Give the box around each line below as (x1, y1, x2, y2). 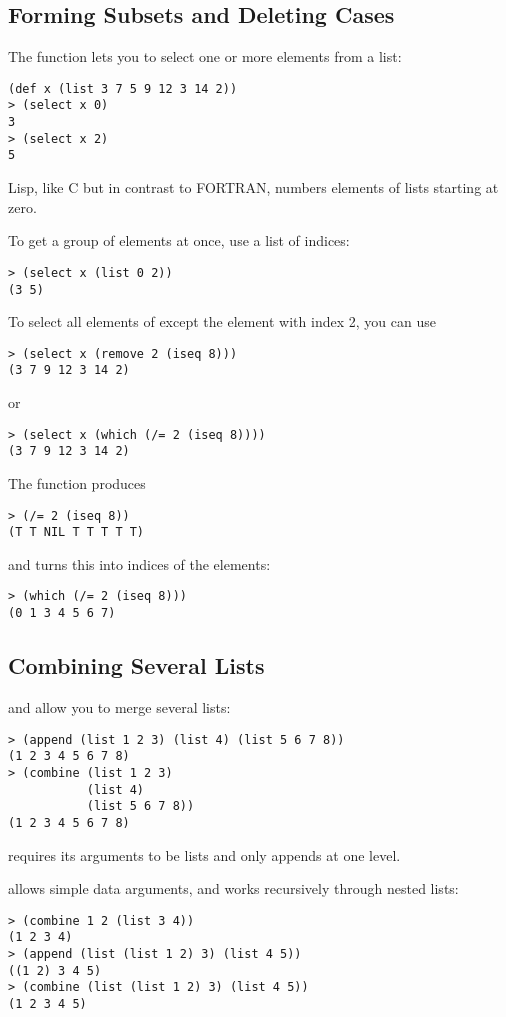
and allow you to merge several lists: (8, 697, 231, 717)
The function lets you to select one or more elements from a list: (8, 46, 402, 67)
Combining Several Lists (8, 650, 265, 681)
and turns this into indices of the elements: (8, 553, 271, 574)
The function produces (8, 472, 146, 493)
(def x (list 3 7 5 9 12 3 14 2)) (8, 81, 238, 96)
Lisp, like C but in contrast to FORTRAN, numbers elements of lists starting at (8, 177, 499, 198)
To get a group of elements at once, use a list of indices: (8, 230, 350, 251)
